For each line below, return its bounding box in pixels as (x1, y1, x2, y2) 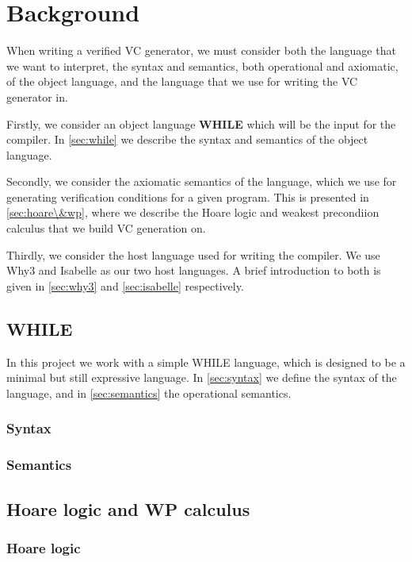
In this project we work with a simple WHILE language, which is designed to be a (6, 353, 406, 370)
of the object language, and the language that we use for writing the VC (6, 73, 358, 90)
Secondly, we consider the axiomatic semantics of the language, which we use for (6, 173, 397, 190)
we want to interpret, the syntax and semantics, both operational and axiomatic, (6, 57, 399, 74)
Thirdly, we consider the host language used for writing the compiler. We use (6, 246, 380, 263)
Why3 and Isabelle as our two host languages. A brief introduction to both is (6, 262, 381, 279)
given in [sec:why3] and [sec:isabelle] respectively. (6, 277, 244, 294)
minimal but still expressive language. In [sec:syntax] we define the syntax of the (6, 369, 397, 386)
